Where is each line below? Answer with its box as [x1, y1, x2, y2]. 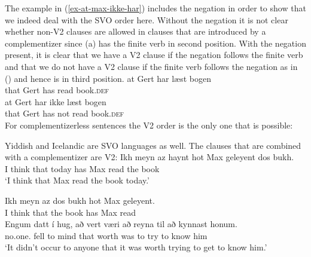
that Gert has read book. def [5, 84, 109, 96]
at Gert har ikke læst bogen [5, 95, 106, 108]
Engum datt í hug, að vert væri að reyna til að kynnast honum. [5, 218, 237, 230]
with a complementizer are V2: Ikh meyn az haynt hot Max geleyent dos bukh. [5, 151, 294, 163]
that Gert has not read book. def [5, 107, 124, 120]
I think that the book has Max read [5, 206, 136, 218]
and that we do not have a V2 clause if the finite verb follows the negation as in [5, 60, 298, 72]
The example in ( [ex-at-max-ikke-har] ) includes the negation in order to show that [5, 2, 306, 14]
